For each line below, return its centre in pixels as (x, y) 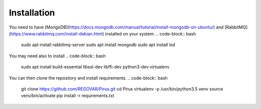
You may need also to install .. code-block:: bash (57, 56)
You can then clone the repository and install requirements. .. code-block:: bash (88, 78)
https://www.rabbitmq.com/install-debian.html (56, 33)
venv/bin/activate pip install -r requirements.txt (68, 96)
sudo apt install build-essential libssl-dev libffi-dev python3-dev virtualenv (95, 67)
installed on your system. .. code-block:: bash (151, 33)
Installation (32, 13)
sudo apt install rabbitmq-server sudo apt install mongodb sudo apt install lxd (98, 45)
